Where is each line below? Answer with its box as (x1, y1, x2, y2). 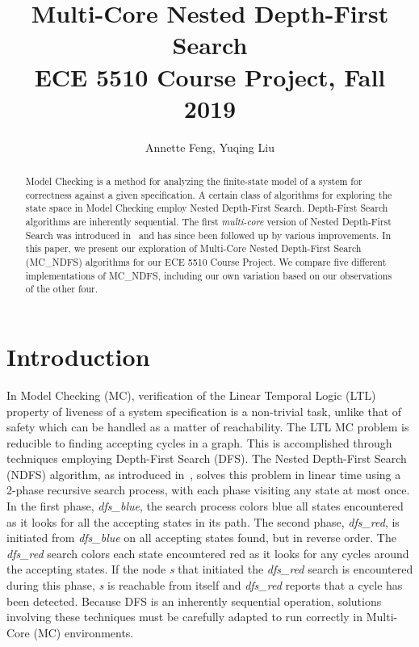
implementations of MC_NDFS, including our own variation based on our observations (25, 268, 392, 282)
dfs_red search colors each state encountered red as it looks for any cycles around (6, 544, 409, 561)
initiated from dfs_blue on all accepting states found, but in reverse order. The (6, 529, 396, 546)
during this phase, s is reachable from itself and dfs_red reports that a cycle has (6, 577, 403, 594)
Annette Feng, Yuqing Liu (145, 138, 274, 155)
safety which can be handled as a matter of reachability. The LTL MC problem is (6, 418, 409, 435)
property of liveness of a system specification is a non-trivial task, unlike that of (6, 402, 402, 419)
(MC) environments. (33, 624, 134, 641)
